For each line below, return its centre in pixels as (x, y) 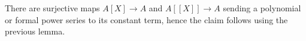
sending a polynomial (262, 8)
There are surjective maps (52, 8)
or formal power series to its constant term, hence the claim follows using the (146, 19)
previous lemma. (35, 31)
